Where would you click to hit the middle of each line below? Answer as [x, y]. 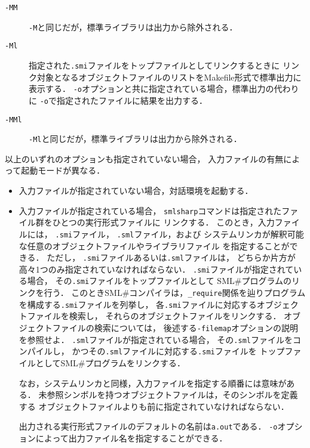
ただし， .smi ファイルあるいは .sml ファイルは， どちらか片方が [171, 257]
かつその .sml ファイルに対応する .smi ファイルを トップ [178, 351]
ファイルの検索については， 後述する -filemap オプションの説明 [175, 327]
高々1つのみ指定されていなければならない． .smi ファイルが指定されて [156, 269]
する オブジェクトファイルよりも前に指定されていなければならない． [154, 406]
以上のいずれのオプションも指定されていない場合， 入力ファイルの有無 [144, 158]
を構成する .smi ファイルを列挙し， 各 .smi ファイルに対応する [138, 304]
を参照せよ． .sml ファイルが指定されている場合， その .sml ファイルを [156, 339]
